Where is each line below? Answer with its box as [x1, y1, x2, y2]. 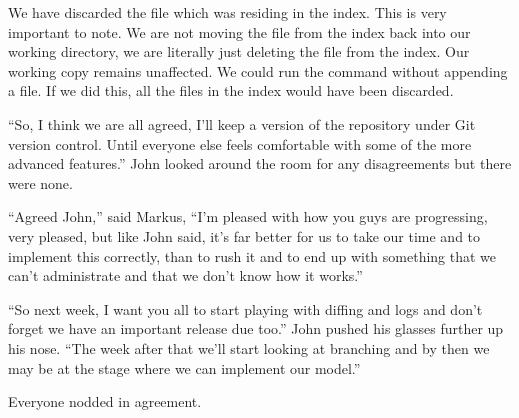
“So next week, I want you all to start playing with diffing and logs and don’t [8, 298, 483, 319]
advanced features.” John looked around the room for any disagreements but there [8, 153, 512, 174]
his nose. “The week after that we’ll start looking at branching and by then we [8, 337, 490, 358]
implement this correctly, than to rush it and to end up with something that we [8, 245, 497, 266]
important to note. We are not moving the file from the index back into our [8, 21, 471, 42]
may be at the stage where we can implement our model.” [8, 357, 361, 378]
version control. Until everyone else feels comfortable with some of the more [8, 133, 472, 154]
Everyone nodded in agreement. [8, 391, 202, 412]
